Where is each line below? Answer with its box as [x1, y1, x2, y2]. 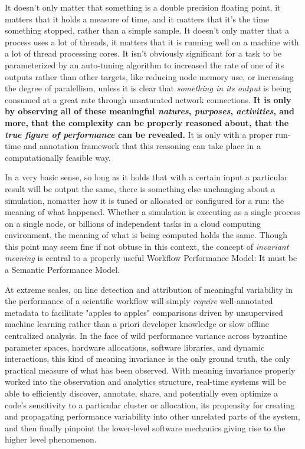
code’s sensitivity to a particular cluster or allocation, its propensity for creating [5, 398, 295, 411]
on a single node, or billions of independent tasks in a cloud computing [5, 217, 261, 229]
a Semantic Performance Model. [5, 263, 120, 276]
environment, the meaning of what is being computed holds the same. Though [5, 229, 287, 241]
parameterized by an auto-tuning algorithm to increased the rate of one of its [5, 58, 284, 71]
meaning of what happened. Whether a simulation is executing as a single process [5, 206, 300, 218]
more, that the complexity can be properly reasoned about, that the [5, 116, 289, 128]
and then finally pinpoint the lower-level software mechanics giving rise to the [5, 421, 286, 434]
